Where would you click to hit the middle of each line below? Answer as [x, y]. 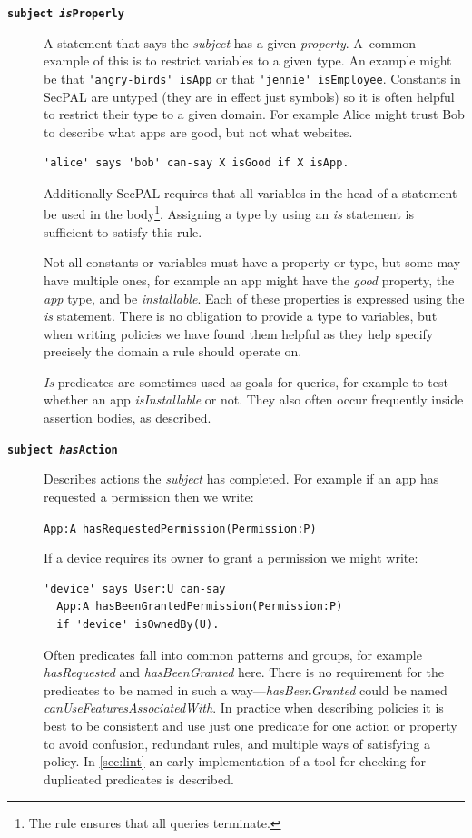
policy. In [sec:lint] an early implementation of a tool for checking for [235, 761]
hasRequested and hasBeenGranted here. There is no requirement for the [244, 672]
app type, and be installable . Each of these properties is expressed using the [254, 298]
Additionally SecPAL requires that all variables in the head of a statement [251, 192]
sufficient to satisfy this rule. [123, 231]
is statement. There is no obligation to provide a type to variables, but [241, 316]
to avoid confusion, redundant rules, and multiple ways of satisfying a [237, 743]
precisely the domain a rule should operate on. [173, 351]
